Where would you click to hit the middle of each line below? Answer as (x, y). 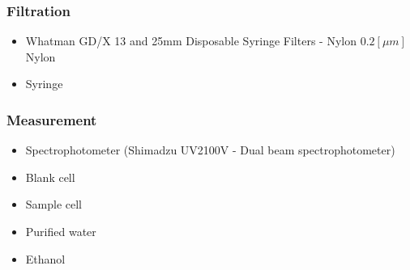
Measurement (52, 119)
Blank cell (50, 177)
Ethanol (45, 258)
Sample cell (54, 204)
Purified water (61, 231)
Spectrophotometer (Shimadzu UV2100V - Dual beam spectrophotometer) (210, 150)
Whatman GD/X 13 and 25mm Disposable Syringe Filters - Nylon (191, 41)
